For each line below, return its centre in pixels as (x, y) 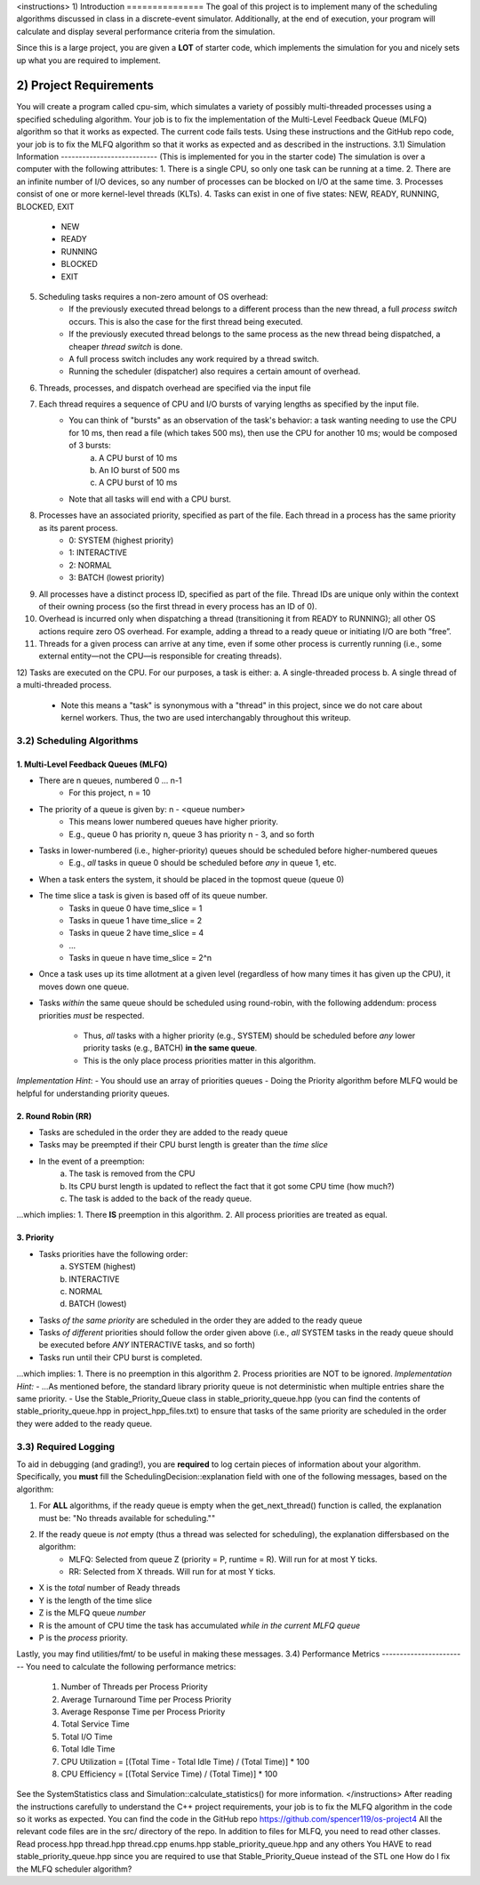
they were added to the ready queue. (84, 1423)
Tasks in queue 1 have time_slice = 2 (136, 920)
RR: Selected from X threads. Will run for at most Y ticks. (172, 1572)
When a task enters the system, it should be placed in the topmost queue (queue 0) (192, 879)
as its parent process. (78, 528)
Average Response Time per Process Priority (143, 1712)
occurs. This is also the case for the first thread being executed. (186, 321)
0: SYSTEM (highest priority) (121, 540)
